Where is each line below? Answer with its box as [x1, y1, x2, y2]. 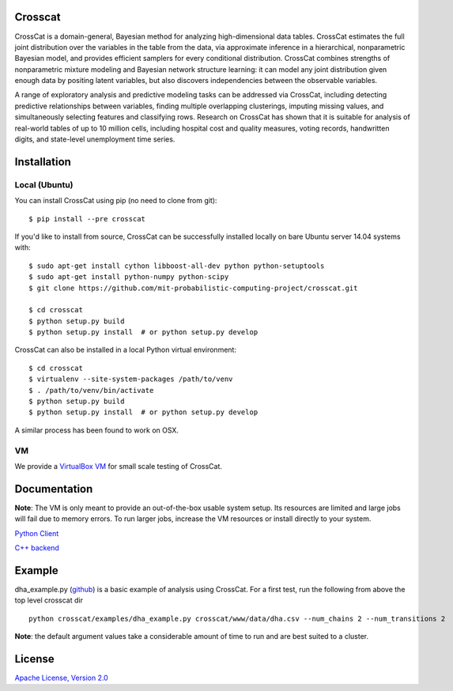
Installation [14, 155, 71, 168]
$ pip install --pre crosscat [28, 214, 146, 223]
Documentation [14, 482, 93, 496]
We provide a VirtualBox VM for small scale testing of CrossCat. [14, 461, 223, 470]
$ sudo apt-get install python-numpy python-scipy [28, 273, 229, 281]
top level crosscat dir [14, 595, 83, 605]
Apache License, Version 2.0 [14, 673, 108, 683]
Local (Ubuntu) [14, 179, 74, 190]
